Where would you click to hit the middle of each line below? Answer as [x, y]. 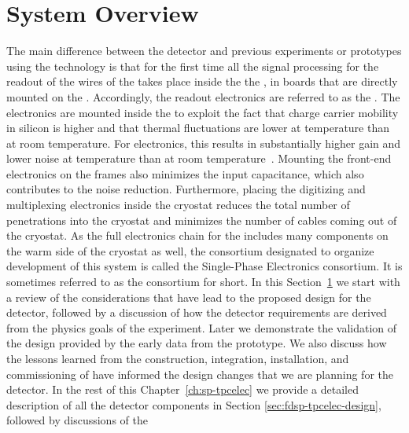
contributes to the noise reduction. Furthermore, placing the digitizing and [186, 189]
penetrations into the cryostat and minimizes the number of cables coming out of [202, 220]
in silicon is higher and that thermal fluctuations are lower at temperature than [198, 128]
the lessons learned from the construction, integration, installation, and [178, 358]
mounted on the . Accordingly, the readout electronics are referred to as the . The [203, 96]
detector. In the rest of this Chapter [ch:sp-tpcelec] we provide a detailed [182, 389]
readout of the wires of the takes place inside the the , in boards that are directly [202, 81]
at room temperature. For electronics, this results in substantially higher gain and [204, 143]
